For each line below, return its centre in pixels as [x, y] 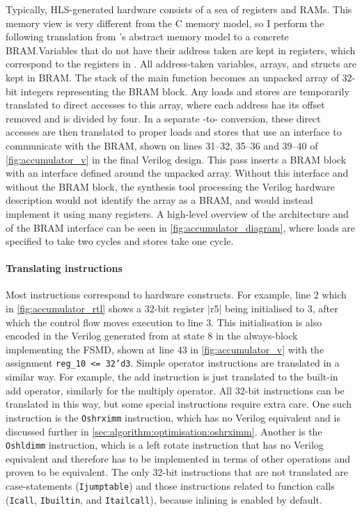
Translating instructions [64, 268]
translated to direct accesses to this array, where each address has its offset [165, 105]
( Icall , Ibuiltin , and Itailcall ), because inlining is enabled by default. [164, 499]
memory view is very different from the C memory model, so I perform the [165, 23]
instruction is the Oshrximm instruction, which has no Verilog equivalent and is [173, 417]
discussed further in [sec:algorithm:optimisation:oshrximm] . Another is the [164, 431]
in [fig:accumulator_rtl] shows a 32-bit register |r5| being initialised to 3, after [172, 309]
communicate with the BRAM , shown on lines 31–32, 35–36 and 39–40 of [162, 145]
